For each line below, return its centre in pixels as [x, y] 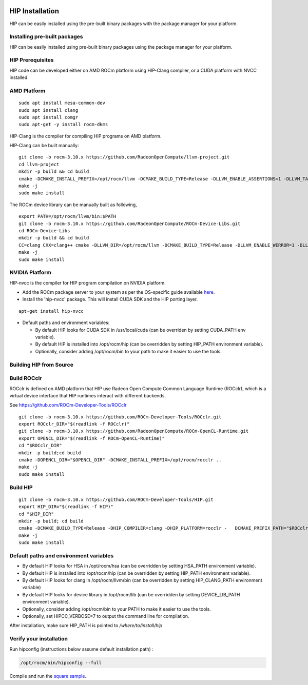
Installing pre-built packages [46, 37]
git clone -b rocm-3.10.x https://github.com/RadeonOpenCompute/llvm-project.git [124, 157]
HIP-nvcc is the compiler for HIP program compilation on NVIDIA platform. [88, 283]
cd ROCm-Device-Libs [44, 231]
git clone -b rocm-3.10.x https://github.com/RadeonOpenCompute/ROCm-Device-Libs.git [130, 224]
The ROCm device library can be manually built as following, [73, 205]
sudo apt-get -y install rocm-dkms [63, 125]
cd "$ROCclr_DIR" [40, 446]
